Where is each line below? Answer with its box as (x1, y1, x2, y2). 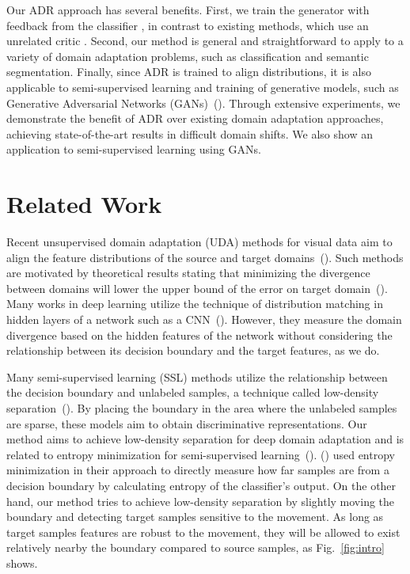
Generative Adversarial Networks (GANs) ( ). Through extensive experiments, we (6, 94, 401, 111)
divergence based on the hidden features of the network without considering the (6, 326, 393, 343)
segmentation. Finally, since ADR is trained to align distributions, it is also (6, 63, 371, 80)
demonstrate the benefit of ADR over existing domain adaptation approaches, (6, 110, 384, 127)
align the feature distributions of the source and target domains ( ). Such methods (6, 249, 404, 265)
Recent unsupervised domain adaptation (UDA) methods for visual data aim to (6, 234, 393, 250)
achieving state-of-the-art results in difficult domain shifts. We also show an (6, 125, 373, 142)
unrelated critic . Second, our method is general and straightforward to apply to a (6, 32, 404, 49)
